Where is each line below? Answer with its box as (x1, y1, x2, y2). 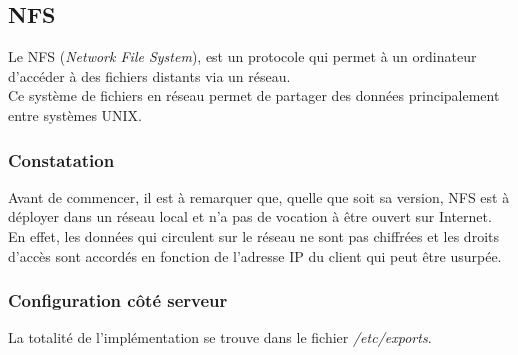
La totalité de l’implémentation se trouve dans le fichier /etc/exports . (8, 327, 432, 348)
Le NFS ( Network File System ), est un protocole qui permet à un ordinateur (8, 46, 477, 67)
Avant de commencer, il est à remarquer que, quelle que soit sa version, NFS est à (8, 186, 510, 207)
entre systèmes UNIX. (8, 104, 143, 125)
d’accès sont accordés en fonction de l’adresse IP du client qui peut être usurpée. (8, 245, 502, 266)
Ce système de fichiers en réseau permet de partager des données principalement (8, 85, 500, 106)
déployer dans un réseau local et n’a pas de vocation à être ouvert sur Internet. (8, 206, 492, 227)
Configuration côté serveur (8, 288, 228, 313)
